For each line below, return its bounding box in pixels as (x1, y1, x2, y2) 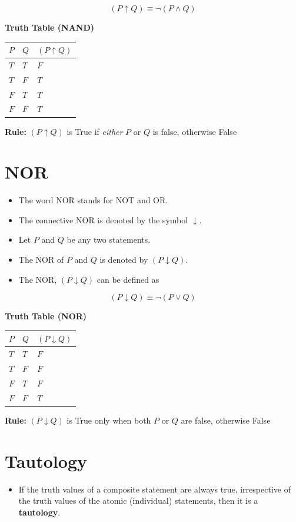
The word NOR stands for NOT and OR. (18, 194, 168, 206)
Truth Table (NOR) (5, 310, 87, 322)
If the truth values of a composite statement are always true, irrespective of (18, 483, 291, 495)
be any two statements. (66, 233, 151, 246)
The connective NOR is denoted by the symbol (18, 213, 188, 226)
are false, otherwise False (181, 414, 271, 426)
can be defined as (97, 273, 159, 285)
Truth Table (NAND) (5, 21, 95, 33)
